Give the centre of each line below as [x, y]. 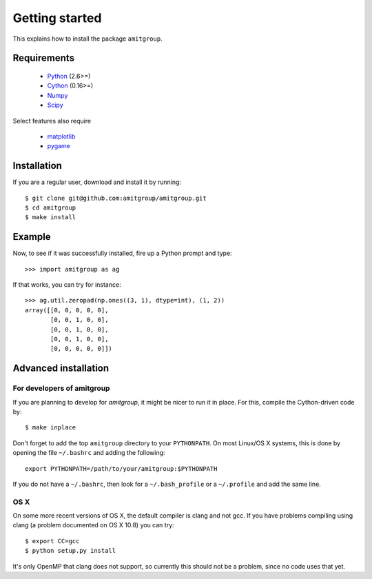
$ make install [51, 217]
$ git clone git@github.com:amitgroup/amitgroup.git [116, 198]
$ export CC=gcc [52, 541]
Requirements [44, 58]
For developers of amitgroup [61, 388]
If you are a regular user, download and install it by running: [97, 182]
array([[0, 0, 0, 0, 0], [67, 310]
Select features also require [52, 121]
